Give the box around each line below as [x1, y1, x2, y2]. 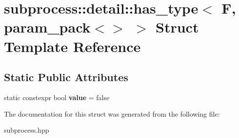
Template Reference [4, 36, 141, 56]
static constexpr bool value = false [4, 92, 110, 102]
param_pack [4, 17, 91, 37]
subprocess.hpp [4, 125, 49, 135]
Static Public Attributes [4, 69, 128, 85]
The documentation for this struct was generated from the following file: [4, 108, 220, 119]
